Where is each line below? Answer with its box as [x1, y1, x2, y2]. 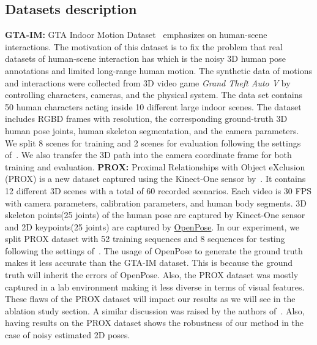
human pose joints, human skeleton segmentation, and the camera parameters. [5, 124, 299, 137]
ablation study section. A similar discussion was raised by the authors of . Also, [5, 304, 305, 317]
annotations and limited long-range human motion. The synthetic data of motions [5, 64, 312, 77]
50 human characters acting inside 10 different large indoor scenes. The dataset [5, 100, 302, 113]
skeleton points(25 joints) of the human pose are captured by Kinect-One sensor [5, 208, 305, 221]
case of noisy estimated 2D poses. [5, 328, 130, 341]
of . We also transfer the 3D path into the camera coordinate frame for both [5, 148, 292, 161]
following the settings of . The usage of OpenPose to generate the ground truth [5, 244, 303, 257]
